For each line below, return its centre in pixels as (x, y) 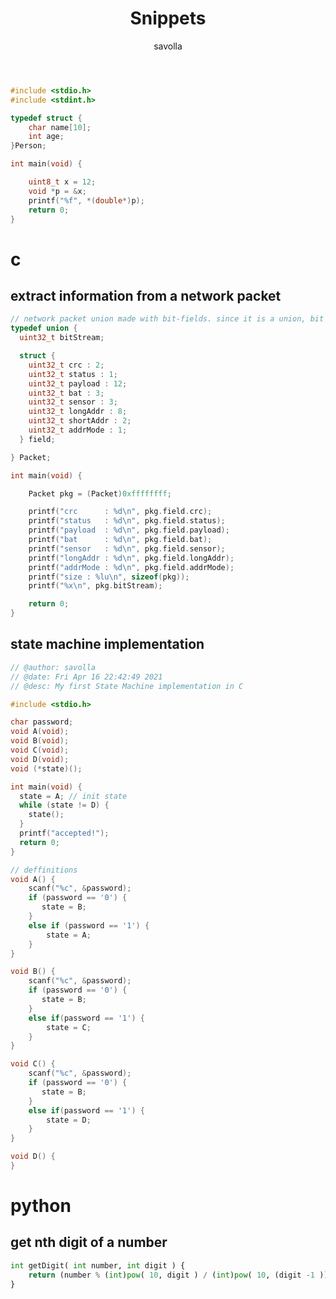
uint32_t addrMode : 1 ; (78, 430)
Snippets (168, 18)
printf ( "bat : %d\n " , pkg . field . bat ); (120, 540)
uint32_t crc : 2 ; (66, 365)
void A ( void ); (40, 732)
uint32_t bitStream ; (62, 338)
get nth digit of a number (89, 1242)
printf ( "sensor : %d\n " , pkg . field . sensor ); (127, 548)
